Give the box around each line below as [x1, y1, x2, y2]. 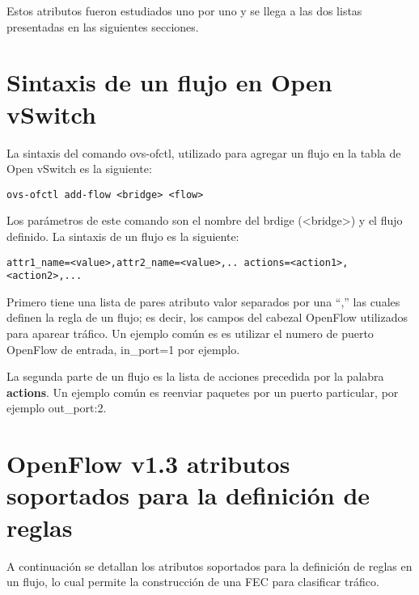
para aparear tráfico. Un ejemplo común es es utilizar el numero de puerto [6, 325, 374, 342]
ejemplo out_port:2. [6, 399, 107, 416]
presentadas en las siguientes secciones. [6, 18, 199, 35]
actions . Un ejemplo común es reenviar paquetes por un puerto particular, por [6, 383, 399, 400]
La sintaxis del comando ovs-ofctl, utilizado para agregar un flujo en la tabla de [6, 144, 401, 161]
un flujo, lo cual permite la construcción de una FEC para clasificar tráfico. [6, 573, 379, 590]
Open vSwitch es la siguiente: [6, 160, 152, 177]
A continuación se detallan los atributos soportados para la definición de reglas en [6, 557, 413, 574]
